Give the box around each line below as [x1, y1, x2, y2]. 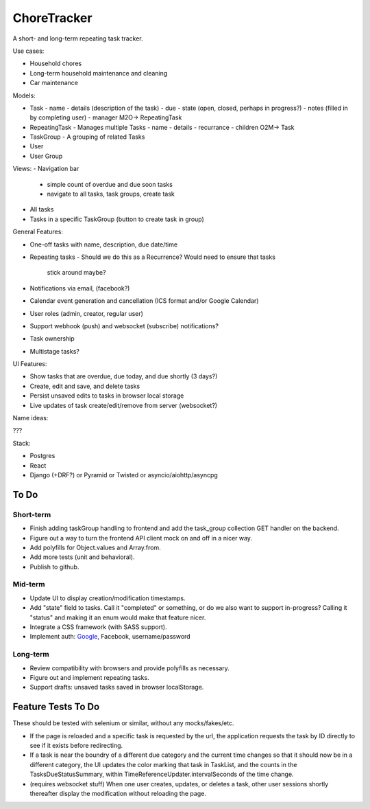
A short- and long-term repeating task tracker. [12, 34, 143, 43]
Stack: [12, 439, 31, 447]
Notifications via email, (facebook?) [29, 284, 130, 292]
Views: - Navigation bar [12, 165, 79, 173]
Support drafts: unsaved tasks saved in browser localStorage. [29, 683, 204, 692]
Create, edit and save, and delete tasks [29, 382, 140, 390]
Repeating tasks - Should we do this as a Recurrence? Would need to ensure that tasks [29, 253, 275, 261]
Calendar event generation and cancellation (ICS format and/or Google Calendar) [29, 297, 259, 305]
